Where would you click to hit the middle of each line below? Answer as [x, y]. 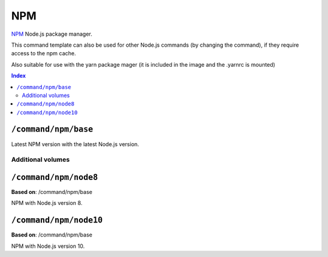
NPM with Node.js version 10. [48, 246]
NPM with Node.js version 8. [47, 203]
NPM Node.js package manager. [52, 34]
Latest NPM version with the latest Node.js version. [75, 144]
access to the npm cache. [43, 53]
